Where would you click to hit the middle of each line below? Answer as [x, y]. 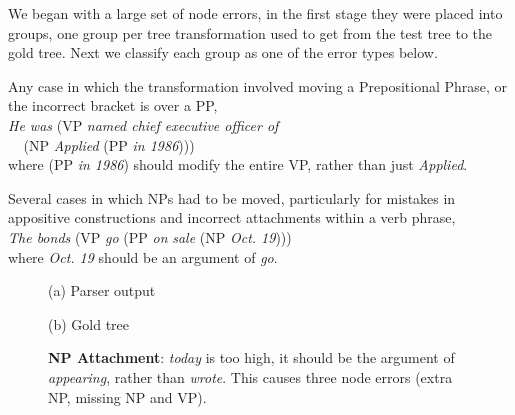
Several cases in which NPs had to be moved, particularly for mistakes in [232, 197]
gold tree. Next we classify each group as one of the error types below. [223, 52]
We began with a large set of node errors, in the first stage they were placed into [255, 13]
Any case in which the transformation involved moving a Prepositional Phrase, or [258, 85]
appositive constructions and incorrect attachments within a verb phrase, [232, 217]
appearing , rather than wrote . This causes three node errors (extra [250, 376]
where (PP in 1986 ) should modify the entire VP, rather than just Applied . [238, 164]
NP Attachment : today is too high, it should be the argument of [251, 357]
